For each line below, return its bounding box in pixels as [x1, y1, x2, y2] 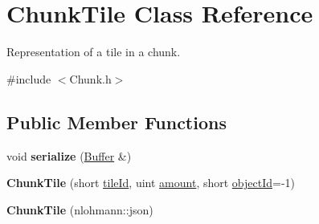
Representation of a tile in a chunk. [6, 43, 181, 60]
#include [6, 70, 51, 87]
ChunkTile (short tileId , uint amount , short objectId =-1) [6, 174, 296, 191]
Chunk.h [69, 70, 112, 87]
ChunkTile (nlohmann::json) [6, 201, 153, 218]
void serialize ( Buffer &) [6, 147, 132, 164]
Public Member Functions [6, 109, 227, 134]
